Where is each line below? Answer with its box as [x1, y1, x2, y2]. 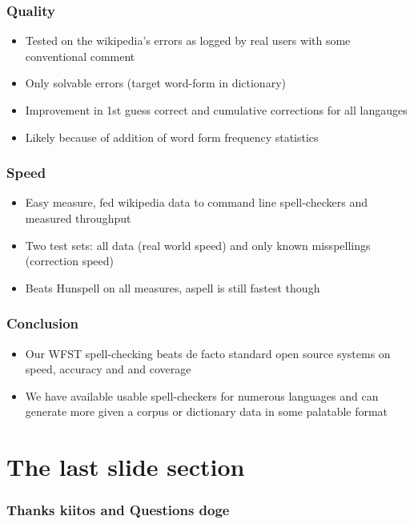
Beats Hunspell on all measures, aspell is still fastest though [25, 279, 320, 296]
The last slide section [6, 450, 245, 483]
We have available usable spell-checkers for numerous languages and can [25, 387, 379, 404]
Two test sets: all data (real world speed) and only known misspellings [25, 236, 371, 253]
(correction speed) [25, 252, 115, 269]
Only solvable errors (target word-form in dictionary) [25, 75, 286, 91]
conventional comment [25, 47, 135, 64]
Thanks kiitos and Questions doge [6, 500, 230, 520]
